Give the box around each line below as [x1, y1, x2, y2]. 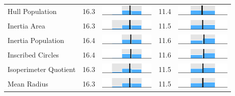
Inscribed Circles [8, 49, 59, 59]
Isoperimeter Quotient [8, 63, 76, 74]
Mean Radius [8, 78, 48, 88]
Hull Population [8, 5, 57, 16]
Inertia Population [8, 34, 64, 45]
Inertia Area [8, 20, 45, 30]
